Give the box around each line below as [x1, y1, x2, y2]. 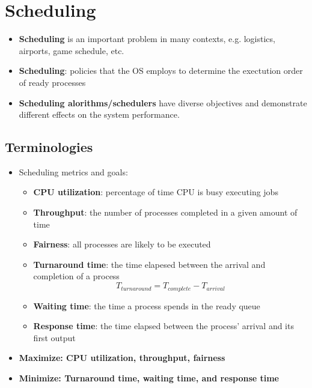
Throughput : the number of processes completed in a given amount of [33, 206, 298, 219]
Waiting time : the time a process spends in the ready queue [33, 299, 260, 312]
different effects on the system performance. [19, 108, 180, 121]
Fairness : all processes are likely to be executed [33, 238, 211, 250]
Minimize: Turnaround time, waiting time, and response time [19, 371, 279, 384]
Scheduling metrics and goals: [19, 165, 128, 178]
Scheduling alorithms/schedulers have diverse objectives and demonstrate [19, 96, 307, 109]
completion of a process [33, 270, 120, 282]
